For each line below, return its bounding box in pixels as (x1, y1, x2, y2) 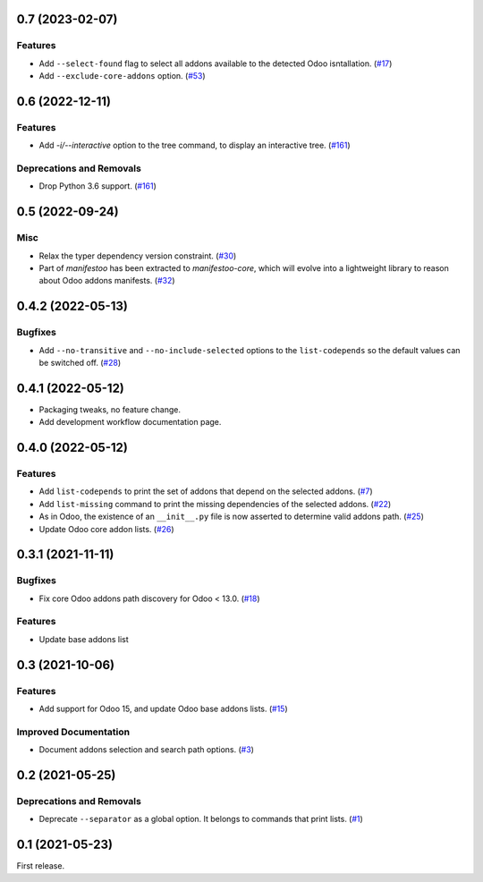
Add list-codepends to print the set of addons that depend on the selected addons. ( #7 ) (38, 486, 373, 496)
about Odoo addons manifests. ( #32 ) (38, 276, 175, 286)
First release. (16, 861, 65, 871)
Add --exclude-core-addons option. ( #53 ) (38, 71, 206, 81)
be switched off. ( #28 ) (38, 357, 121, 368)
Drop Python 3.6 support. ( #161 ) (38, 181, 157, 191)
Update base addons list (38, 633, 129, 644)
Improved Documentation (16, 725, 131, 738)
